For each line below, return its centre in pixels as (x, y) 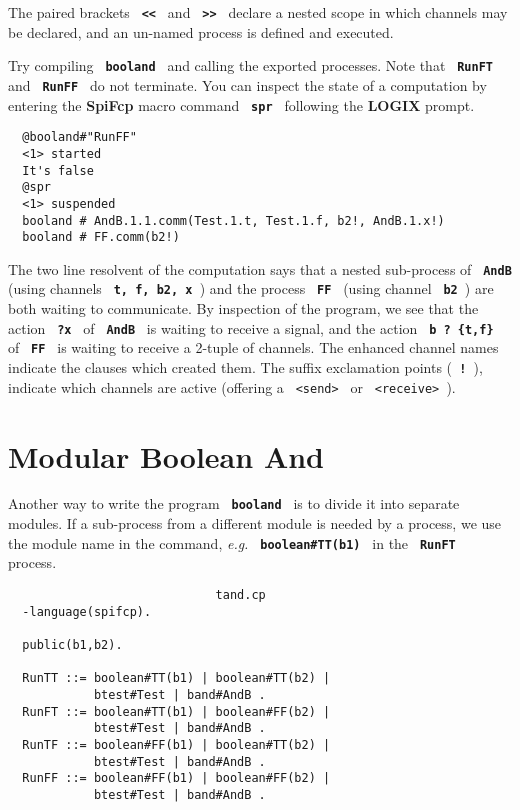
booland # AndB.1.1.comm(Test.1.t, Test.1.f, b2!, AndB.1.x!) (233, 220)
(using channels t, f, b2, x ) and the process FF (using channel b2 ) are (251, 288)
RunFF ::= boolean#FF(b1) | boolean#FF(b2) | (176, 778)
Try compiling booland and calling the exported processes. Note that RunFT (250, 65)
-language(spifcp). (87, 611)
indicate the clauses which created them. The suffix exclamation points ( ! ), (245, 367)
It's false (58, 170)
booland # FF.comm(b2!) (101, 237)
